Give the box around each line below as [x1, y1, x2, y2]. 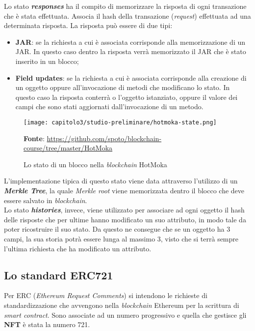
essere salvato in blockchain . [4, 195, 87, 205]
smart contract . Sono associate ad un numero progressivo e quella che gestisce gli [4, 309, 247, 320]
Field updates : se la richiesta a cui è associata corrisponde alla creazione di [15, 72, 247, 83]
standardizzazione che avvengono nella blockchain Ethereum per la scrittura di [4, 300, 239, 310]
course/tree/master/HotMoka [24, 143, 113, 153]
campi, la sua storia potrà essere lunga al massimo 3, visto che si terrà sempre [4, 233, 239, 243]
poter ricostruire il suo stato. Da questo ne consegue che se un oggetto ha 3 [4, 224, 230, 234]
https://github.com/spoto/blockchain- [47, 133, 162, 143]
